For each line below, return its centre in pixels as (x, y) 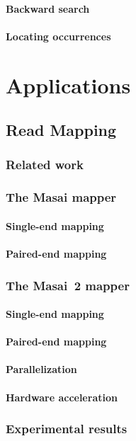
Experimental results (67, 429)
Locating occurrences (58, 36)
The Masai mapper (61, 197)
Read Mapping (61, 130)
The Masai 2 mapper (68, 285)
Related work (45, 165)
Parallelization (41, 369)
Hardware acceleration (62, 397)
